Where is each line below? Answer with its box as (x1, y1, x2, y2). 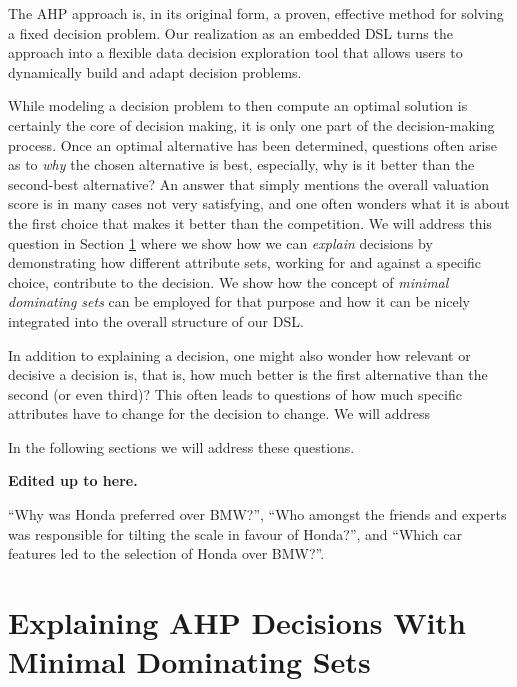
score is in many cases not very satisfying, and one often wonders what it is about (8, 193, 510, 214)
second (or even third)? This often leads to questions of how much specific (8, 383, 462, 404)
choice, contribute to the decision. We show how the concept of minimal (8, 271, 449, 292)
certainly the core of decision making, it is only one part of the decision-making (8, 114, 495, 135)
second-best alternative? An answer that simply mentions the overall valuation (8, 173, 490, 194)
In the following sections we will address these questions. (8, 436, 355, 457)
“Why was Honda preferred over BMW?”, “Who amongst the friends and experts (8, 504, 507, 525)
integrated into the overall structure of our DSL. (8, 310, 304, 331)
